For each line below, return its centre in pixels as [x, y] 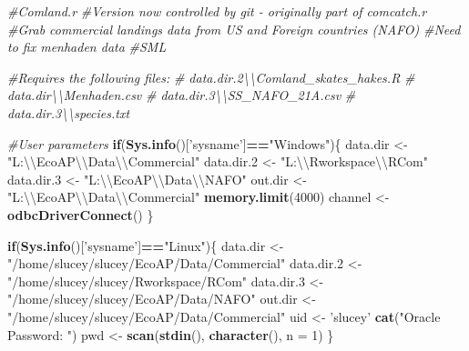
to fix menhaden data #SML [87, 47]
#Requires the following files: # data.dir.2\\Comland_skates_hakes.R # [211, 77]
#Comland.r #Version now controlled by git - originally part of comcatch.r [217, 11]
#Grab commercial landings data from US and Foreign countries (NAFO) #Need [234, 29]
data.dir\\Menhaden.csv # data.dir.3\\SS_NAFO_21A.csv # [182, 95]
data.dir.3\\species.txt [69, 112]
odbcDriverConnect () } [81, 214]
